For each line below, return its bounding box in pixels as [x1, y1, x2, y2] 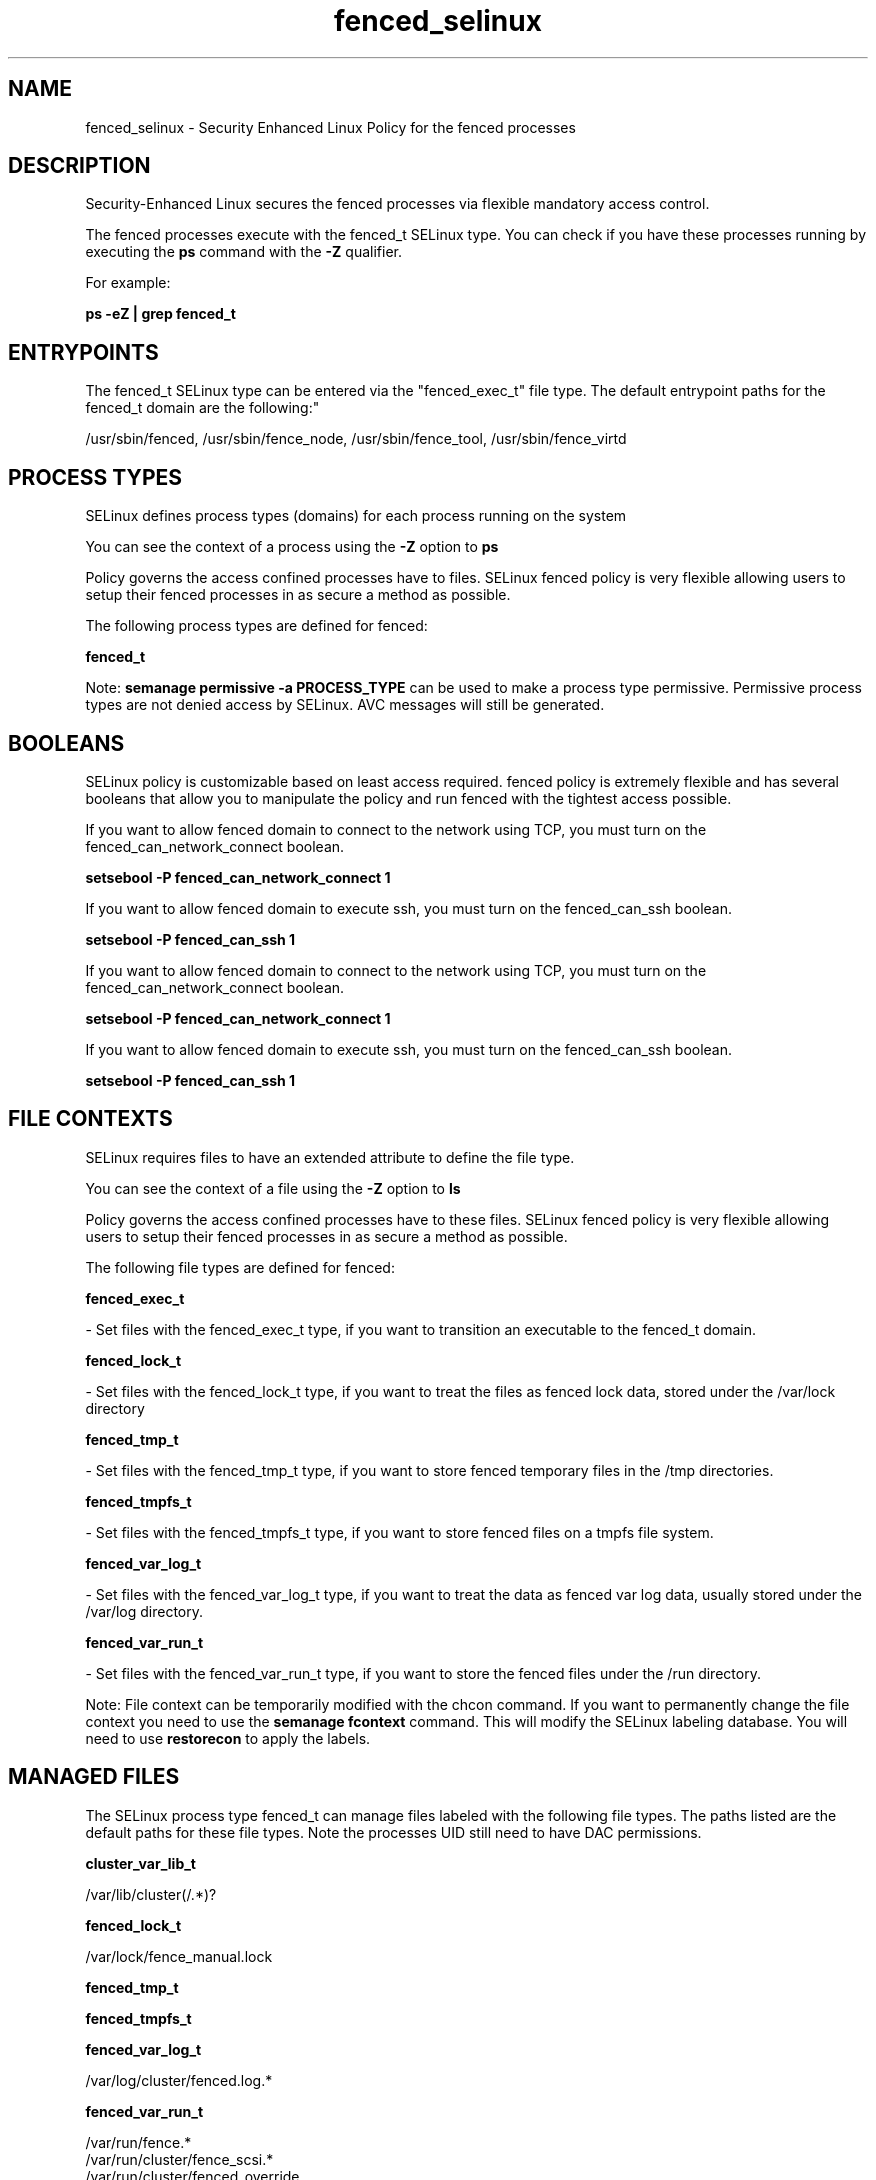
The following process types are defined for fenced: [85, 617, 428, 635]
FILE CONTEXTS [8, 1106, 173, 1132]
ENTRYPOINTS [8, 339, 159, 365]
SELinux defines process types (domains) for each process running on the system [85, 507, 627, 525]
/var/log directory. [85, 1602, 204, 1620]
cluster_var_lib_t [85, 1854, 196, 1872]
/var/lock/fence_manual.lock [85, 1947, 273, 1965]
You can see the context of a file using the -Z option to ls [85, 1179, 461, 1197]
